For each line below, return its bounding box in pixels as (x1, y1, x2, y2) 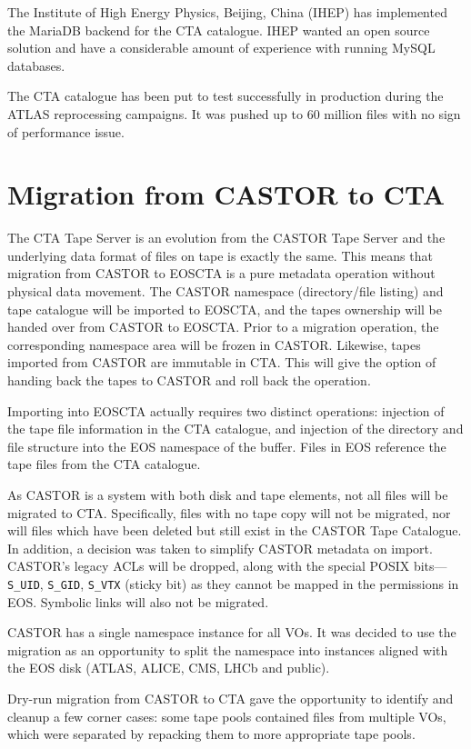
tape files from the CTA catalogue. (7, 454, 201, 474)
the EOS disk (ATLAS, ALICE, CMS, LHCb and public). (7, 658, 330, 677)
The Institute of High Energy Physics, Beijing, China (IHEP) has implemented (7, 3, 447, 21)
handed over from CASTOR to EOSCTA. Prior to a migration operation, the (7, 317, 439, 336)
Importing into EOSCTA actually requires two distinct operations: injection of (7, 401, 445, 420)
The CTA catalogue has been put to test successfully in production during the (7, 86, 444, 105)
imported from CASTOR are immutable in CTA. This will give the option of (7, 353, 436, 372)
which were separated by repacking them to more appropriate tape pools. (7, 724, 416, 744)
